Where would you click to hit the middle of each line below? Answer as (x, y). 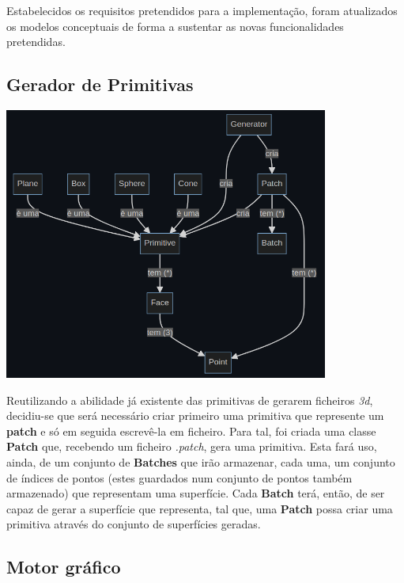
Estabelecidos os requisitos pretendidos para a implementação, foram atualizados (202, 10)
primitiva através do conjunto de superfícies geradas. (134, 524)
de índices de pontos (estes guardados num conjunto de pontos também (179, 477)
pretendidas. (36, 42)
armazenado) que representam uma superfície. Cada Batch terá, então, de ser (196, 493)
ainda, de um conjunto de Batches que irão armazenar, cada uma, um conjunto (201, 461)
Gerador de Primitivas (100, 84)
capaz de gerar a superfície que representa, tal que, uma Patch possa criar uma (200, 508)
